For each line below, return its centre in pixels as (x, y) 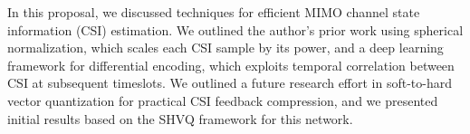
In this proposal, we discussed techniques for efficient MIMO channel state (214, 12)
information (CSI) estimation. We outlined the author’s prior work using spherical (235, 29)
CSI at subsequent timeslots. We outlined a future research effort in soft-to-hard (230, 83)
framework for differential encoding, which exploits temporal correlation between (231, 65)
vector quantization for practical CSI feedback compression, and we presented (223, 100)
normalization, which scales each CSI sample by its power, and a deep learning (225, 48)
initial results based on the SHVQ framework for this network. (180, 118)
